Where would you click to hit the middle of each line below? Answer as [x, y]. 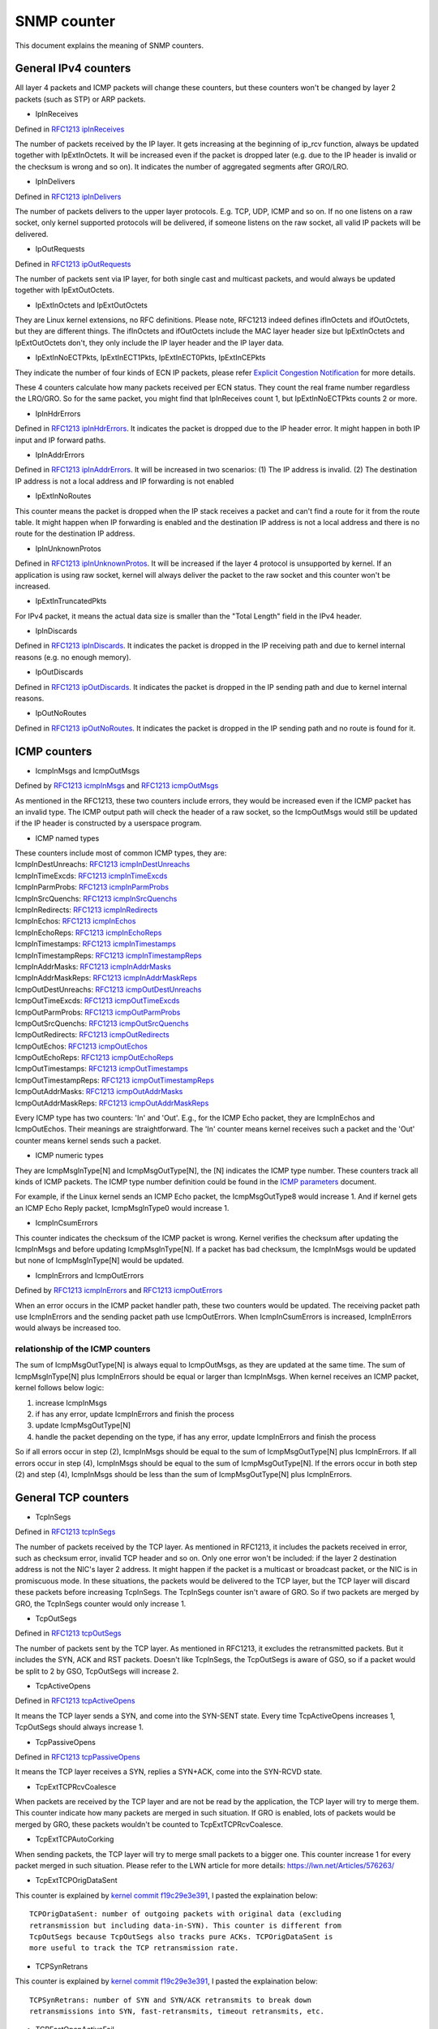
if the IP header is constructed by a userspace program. [108, 823]
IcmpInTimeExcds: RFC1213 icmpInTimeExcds [91, 876]
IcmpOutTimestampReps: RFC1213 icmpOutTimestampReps [115, 1080]
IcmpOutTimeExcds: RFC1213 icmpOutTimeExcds [97, 1001]
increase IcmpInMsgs [71, 1402]
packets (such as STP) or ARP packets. [80, 99]
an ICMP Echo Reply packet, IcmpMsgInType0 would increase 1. [122, 1208]
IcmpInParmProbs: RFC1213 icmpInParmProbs [92, 887]
